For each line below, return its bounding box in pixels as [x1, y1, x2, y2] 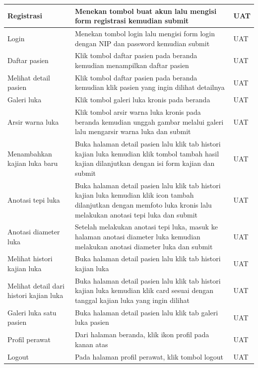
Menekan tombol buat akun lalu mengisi [74, 5, 217, 16]
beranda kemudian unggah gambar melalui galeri [74, 116, 224, 127]
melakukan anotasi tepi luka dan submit [74, 209, 198, 220]
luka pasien [74, 317, 109, 327]
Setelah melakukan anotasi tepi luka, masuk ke [74, 221, 218, 232]
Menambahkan [7, 148, 52, 158]
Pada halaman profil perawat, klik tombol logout [74, 351, 223, 362]
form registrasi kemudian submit [74, 15, 189, 26]
